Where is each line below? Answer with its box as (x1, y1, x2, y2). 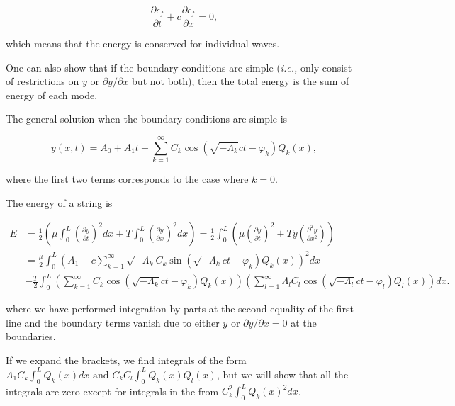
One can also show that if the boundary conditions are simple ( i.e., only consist (6, 60, 352, 74)
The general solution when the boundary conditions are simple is (6, 111, 288, 126)
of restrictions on (6, 74, 79, 89)
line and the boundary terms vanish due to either (6, 315, 220, 329)
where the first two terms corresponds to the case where (6, 171, 249, 186)
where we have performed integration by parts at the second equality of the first (6, 301, 354, 316)
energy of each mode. (6, 87, 98, 102)
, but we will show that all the (216, 366, 349, 381)
